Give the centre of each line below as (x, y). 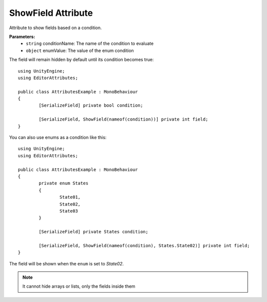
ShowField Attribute (51, 13)
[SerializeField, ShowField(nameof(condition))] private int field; (124, 119)
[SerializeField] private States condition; (93, 232)
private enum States (64, 183)
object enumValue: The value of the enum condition (80, 50)
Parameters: (22, 37)
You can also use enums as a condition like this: (58, 137)
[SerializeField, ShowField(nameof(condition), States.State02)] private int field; (144, 245)
